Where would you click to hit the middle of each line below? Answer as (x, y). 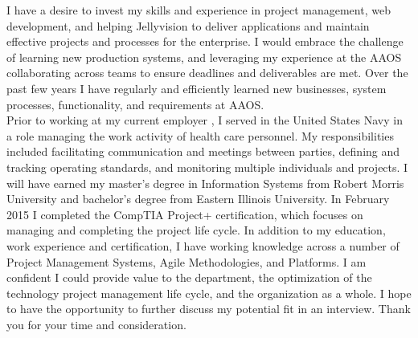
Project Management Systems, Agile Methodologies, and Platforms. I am (186, 261)
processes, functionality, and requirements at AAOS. (135, 104)
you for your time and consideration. (96, 324)
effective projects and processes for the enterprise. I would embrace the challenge (205, 41)
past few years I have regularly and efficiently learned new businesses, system (197, 88)
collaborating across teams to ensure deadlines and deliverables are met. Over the (207, 73)
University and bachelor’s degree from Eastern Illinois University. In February (198, 199)
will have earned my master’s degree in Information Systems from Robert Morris (205, 183)
